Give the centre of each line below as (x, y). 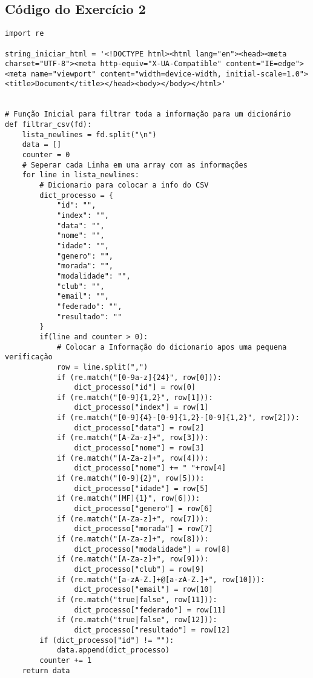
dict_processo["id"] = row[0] (135, 388)
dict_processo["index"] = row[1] (141, 408)
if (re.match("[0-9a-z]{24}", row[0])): (139, 377)
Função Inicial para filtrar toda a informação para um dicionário (152, 114)
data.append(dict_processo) (113, 650)
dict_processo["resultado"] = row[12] (152, 630)
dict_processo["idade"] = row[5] (141, 488)
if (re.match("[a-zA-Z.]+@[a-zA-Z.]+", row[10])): (161, 579)
